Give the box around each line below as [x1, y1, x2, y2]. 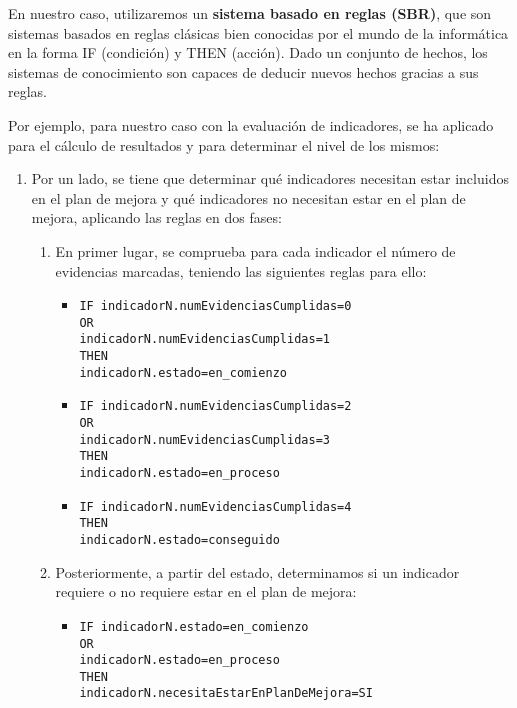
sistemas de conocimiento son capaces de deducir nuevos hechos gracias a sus [8, 61, 479, 82]
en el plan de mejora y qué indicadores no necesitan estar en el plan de [31, 187, 466, 208]
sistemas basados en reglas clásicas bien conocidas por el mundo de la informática [8, 22, 509, 43]
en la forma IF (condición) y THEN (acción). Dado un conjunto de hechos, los [8, 42, 488, 63]
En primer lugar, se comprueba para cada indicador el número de [55, 240, 456, 261]
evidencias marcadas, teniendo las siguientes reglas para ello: [55, 260, 427, 281]
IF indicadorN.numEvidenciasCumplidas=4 [79, 499, 352, 514]
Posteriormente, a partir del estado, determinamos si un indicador [55, 561, 460, 582]
